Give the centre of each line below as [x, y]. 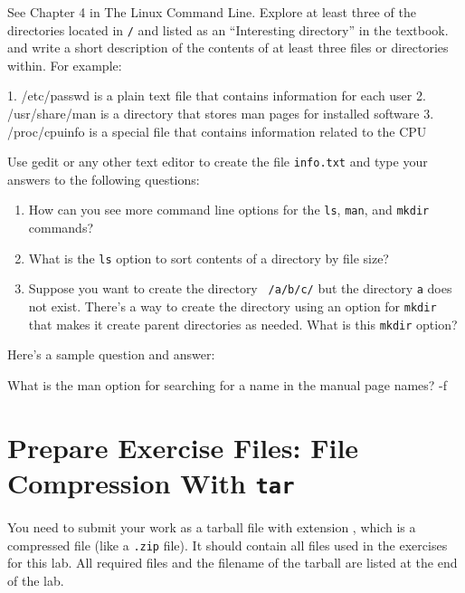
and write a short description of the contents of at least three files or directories [228, 48]
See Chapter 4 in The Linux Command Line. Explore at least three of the [212, 12]
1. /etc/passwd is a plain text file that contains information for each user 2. [217, 96]
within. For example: [65, 65]
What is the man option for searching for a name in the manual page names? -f [228, 384]
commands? [61, 228]
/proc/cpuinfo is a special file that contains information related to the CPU [217, 131]
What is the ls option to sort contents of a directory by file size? [209, 258]
